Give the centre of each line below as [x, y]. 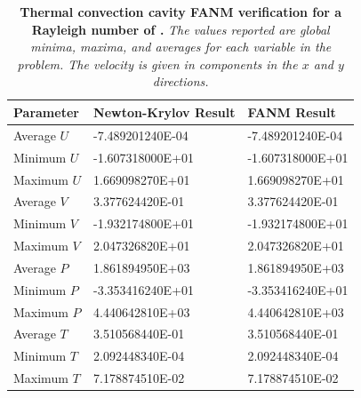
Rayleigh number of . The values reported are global [180, 29]
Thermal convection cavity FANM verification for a [181, 12]
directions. [180, 81]
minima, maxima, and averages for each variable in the [181, 47]
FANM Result [292, 111]
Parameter [46, 111]
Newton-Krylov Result [164, 111]
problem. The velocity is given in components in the [157, 64]
